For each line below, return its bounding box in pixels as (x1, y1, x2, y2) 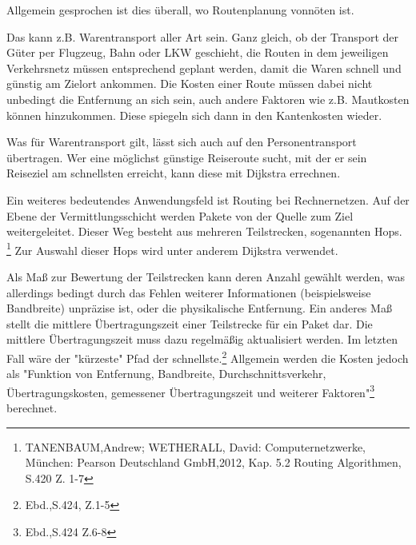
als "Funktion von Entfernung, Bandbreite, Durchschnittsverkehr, (6, 365, 326, 382)
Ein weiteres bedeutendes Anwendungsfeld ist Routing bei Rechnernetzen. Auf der (6, 191, 410, 208)
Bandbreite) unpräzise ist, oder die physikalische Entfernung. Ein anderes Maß (6, 300, 392, 316)
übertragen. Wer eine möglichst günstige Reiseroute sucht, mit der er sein (6, 149, 367, 165)
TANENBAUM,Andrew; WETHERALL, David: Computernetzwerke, (25, 438, 366, 455)
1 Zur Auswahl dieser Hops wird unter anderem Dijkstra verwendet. (6, 239, 338, 258)
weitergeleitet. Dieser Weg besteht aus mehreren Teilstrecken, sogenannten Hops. (6, 223, 402, 240)
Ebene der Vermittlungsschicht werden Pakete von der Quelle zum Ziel (6, 207, 354, 224)
